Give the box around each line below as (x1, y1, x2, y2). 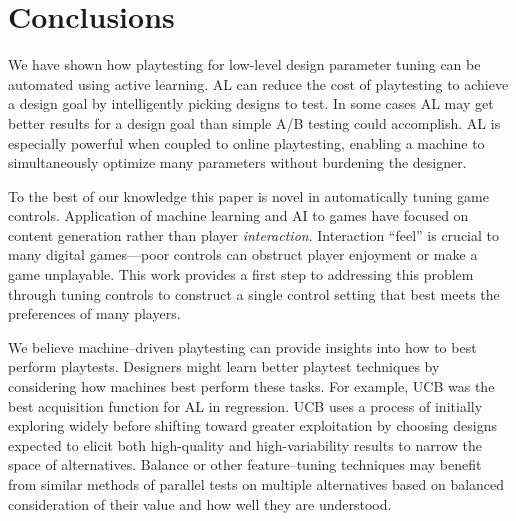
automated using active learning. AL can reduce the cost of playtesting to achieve (8, 73, 509, 94)
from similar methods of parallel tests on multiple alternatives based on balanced (8, 474, 505, 494)
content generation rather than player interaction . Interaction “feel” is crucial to (8, 224, 499, 245)
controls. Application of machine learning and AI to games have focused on (8, 205, 469, 226)
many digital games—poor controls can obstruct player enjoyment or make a (8, 244, 478, 265)
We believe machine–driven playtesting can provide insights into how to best (8, 336, 477, 357)
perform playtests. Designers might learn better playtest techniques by (8, 356, 440, 377)
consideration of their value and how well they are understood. (8, 493, 392, 514)
